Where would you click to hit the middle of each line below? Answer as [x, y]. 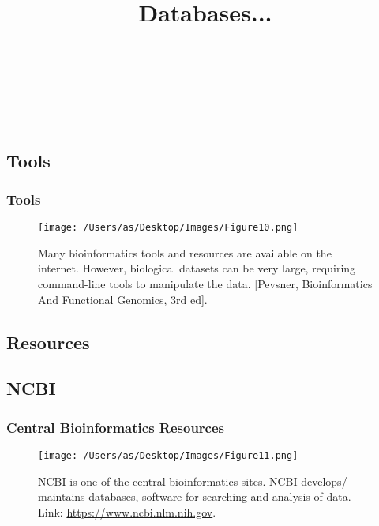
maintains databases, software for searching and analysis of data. [195, 496]
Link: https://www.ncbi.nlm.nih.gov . [127, 511]
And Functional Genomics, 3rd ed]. [123, 299]
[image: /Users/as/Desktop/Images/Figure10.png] [168, 228]
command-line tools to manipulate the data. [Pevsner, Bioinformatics [205, 283]
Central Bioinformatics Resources [116, 427]
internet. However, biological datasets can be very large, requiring [197, 268]
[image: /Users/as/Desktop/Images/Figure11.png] [168, 455]
